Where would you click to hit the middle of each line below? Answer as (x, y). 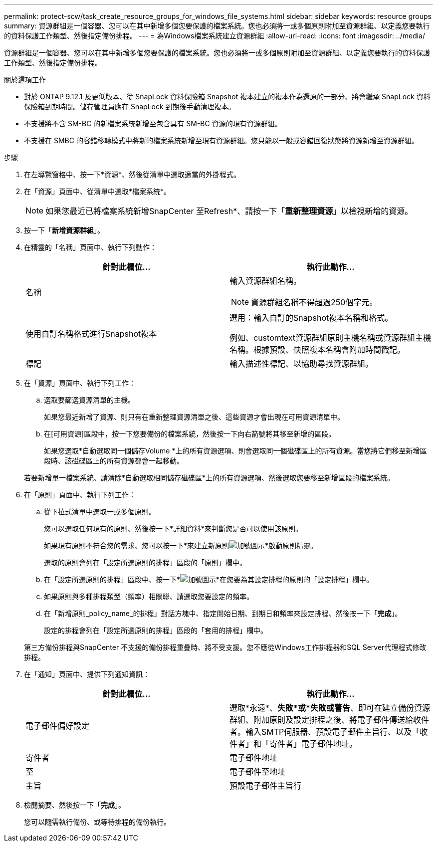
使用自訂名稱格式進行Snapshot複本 (91, 334)
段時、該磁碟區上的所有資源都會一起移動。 (114, 461)
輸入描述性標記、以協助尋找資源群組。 (302, 364)
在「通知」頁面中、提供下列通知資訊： (87, 674)
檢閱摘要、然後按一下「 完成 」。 (75, 805)
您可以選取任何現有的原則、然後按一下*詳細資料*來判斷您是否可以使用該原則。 (173, 529)
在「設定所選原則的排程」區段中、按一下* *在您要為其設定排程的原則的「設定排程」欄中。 (209, 579)
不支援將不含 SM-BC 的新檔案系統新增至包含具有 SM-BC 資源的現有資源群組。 (153, 123)
